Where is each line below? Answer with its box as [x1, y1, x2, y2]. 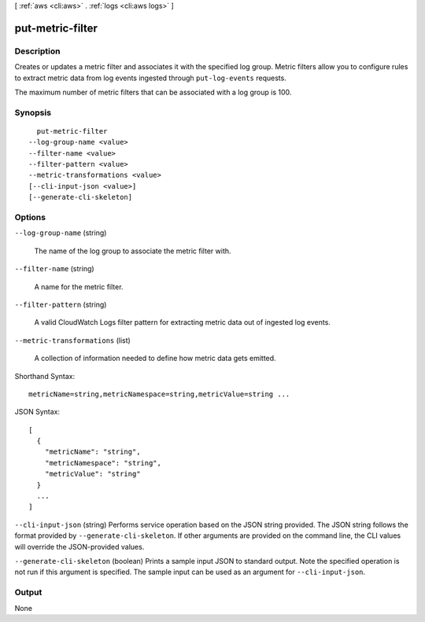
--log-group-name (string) [14, 228, 107, 237]
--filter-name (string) [14, 264, 94, 274]
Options [14, 212, 46, 223]
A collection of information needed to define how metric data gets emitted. [34, 354, 276, 363]
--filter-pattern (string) [14, 300, 107, 309]
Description [14, 46, 61, 57]
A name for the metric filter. [34, 282, 124, 291]
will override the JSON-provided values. [14, 542, 145, 551]
